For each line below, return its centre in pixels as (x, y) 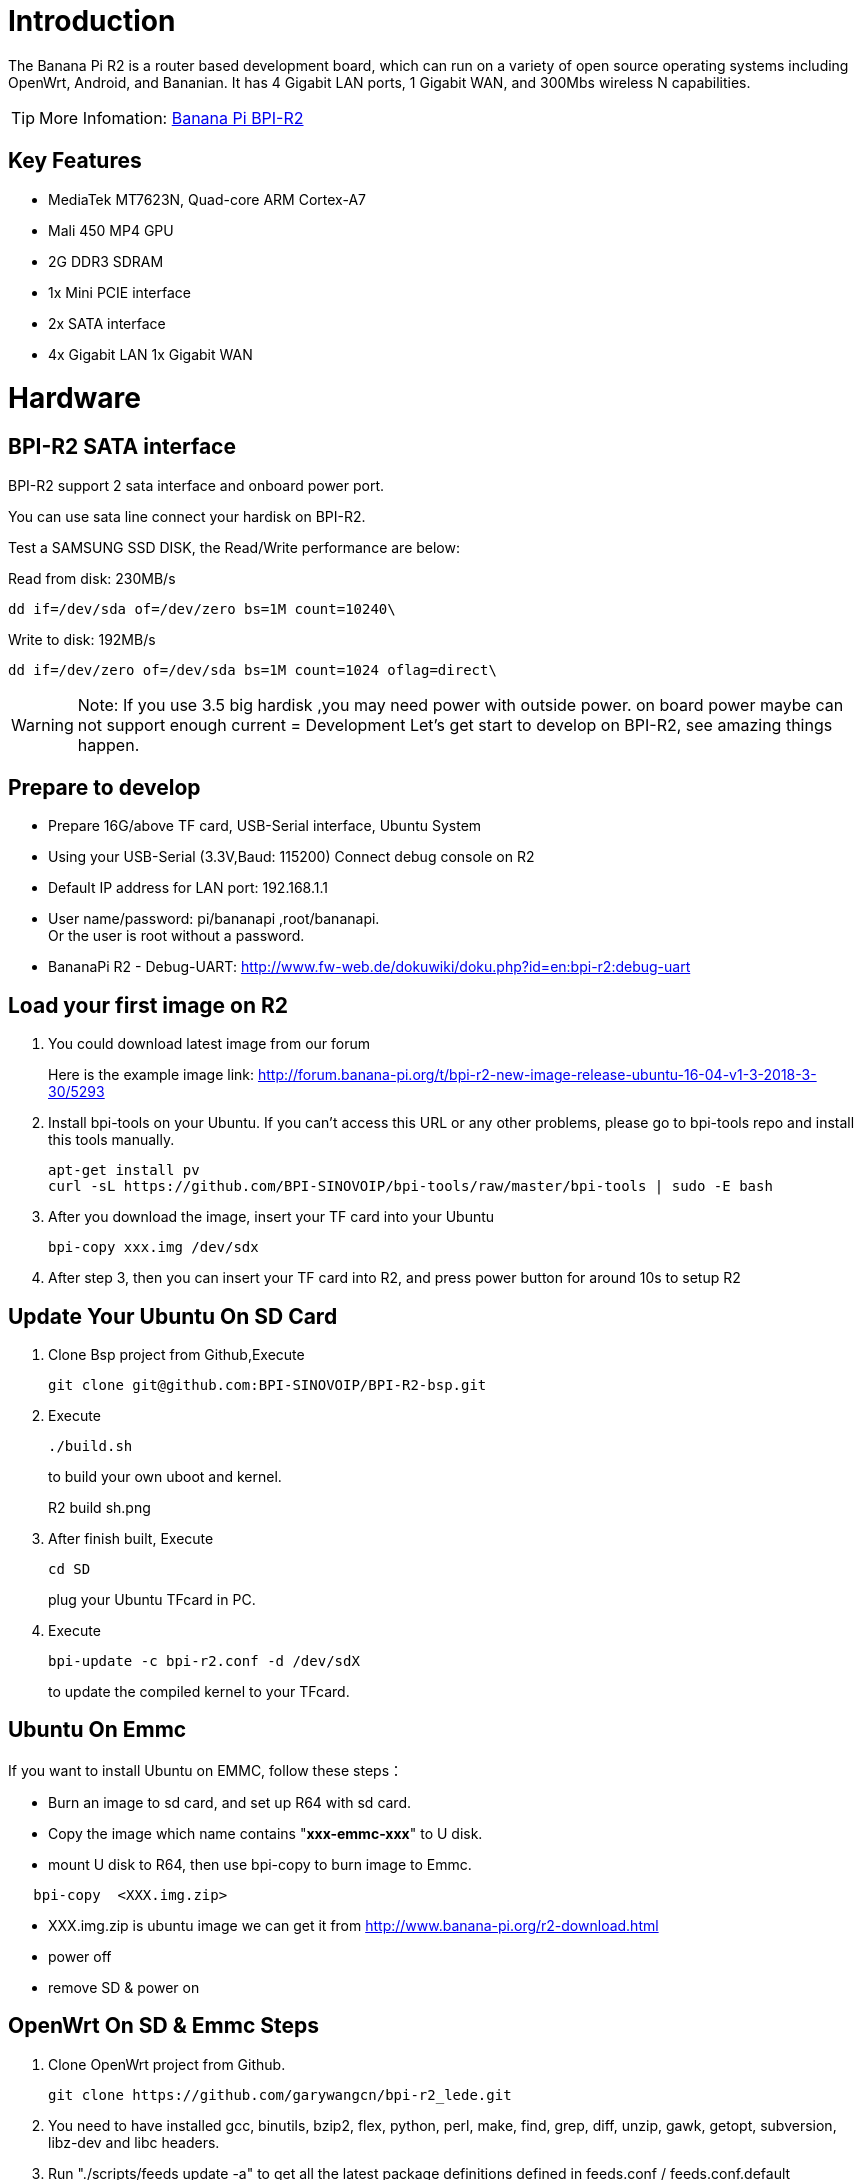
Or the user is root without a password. (176, 936)
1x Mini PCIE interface (119, 292)
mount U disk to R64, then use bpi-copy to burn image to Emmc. (260, 1864)
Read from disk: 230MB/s (92, 578)
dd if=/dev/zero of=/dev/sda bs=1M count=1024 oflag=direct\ (252, 669)
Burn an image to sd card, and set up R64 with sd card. (230, 1802)
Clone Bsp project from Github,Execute (176, 1355)
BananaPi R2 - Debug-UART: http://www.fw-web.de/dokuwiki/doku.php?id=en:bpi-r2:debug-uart (369, 967)
